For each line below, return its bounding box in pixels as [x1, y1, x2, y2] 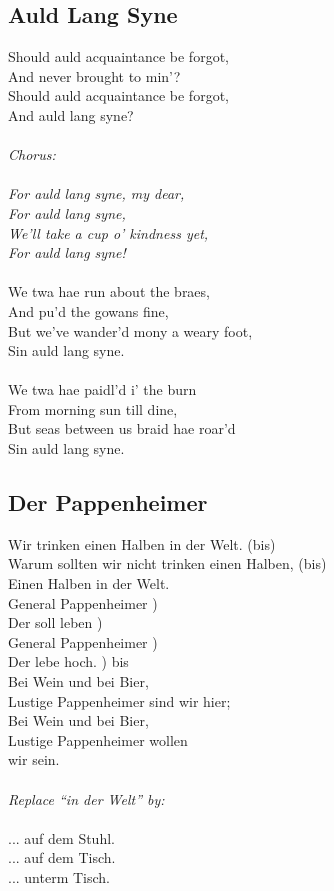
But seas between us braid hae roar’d [8, 418, 236, 439]
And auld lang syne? [8, 104, 134, 125]
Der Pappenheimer [8, 487, 208, 518]
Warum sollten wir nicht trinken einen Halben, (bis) [8, 553, 327, 574]
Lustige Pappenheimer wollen [8, 729, 188, 750]
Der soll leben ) [8, 612, 103, 633]
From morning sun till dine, [8, 398, 178, 419]
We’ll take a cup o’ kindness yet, [8, 222, 209, 243]
